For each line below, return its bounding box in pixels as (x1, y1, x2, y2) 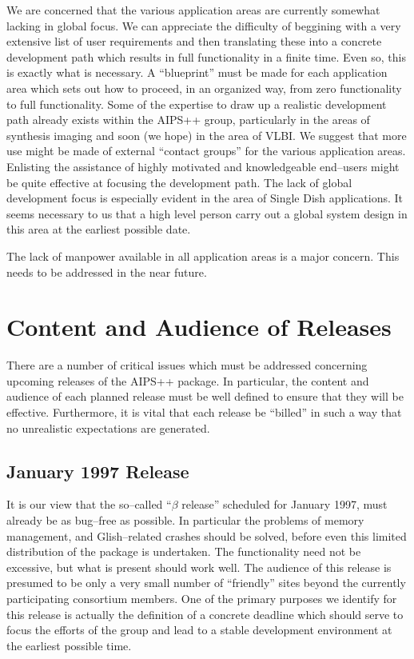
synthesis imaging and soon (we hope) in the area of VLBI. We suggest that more (6, 126, 407, 143)
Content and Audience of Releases (6, 310, 392, 343)
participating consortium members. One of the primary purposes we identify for (6, 589, 397, 606)
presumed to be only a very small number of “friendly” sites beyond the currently (6, 574, 406, 591)
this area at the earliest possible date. (6, 221, 191, 238)
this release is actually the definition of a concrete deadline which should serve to (6, 605, 404, 622)
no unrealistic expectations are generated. (6, 419, 210, 436)
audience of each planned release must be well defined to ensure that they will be (6, 388, 404, 405)
